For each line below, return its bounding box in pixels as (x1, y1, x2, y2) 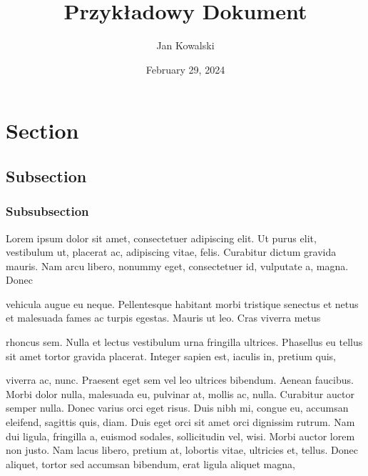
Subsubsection (6, 202, 89, 220)
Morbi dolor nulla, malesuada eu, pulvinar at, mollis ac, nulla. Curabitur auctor (6, 386, 354, 401)
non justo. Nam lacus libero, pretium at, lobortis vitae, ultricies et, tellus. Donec (6, 442, 358, 457)
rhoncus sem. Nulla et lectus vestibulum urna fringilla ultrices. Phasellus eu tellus (6, 334, 363, 349)
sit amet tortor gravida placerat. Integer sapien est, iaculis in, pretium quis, (6, 348, 337, 363)
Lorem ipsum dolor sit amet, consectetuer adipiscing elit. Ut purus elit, (6, 230, 317, 245)
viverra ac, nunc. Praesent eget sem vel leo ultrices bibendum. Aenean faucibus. (6, 372, 354, 387)
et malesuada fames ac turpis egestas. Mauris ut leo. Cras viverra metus (6, 310, 321, 325)
